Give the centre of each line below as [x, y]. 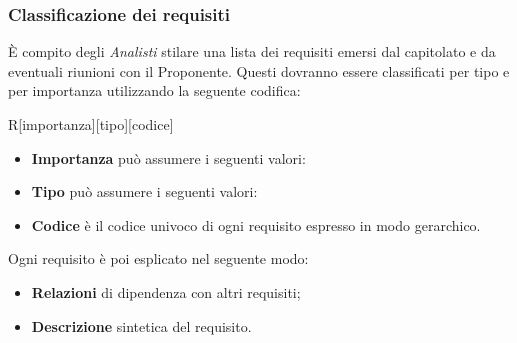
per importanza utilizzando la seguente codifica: [154, 90]
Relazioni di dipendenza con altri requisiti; [166, 291]
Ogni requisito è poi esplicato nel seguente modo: [158, 258]
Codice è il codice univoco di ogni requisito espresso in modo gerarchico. [256, 224]
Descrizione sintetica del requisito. [141, 325]
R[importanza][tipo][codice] [91, 124]
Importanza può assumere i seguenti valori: [168, 157]
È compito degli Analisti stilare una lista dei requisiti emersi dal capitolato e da [252, 51]
